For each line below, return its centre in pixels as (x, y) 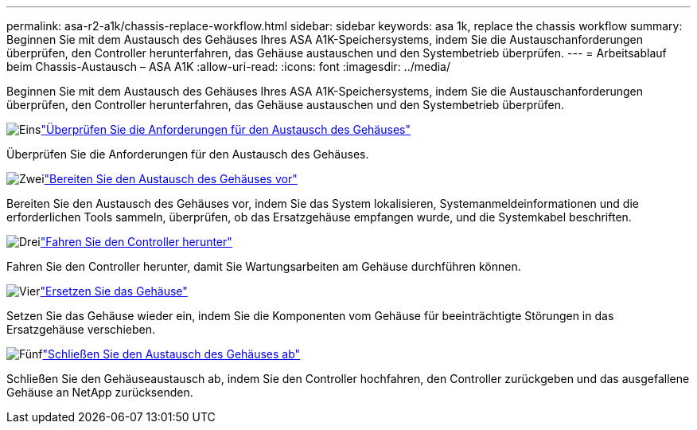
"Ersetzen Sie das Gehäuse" (114, 291)
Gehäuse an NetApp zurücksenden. (100, 392)
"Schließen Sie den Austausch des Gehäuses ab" (171, 354)
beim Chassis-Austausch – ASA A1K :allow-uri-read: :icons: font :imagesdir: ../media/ (229, 66)
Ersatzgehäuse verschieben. (81, 329)
